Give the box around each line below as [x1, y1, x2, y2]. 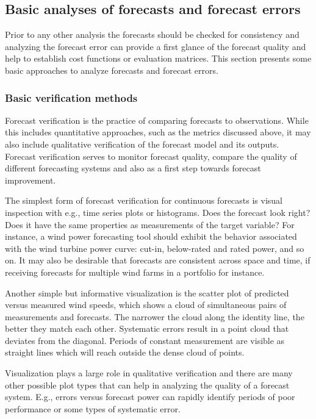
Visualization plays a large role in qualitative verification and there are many [5, 367, 293, 379]
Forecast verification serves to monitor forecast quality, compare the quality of [5, 149, 297, 162]
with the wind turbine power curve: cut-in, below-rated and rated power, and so [5, 242, 304, 254]
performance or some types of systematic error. [5, 402, 181, 415]
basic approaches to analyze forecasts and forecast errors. [5, 63, 218, 76]
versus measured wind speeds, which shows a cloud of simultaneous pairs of [5, 298, 287, 311]
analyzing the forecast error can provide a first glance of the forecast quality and [5, 40, 306, 52]
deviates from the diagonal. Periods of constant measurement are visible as [5, 334, 285, 346]
